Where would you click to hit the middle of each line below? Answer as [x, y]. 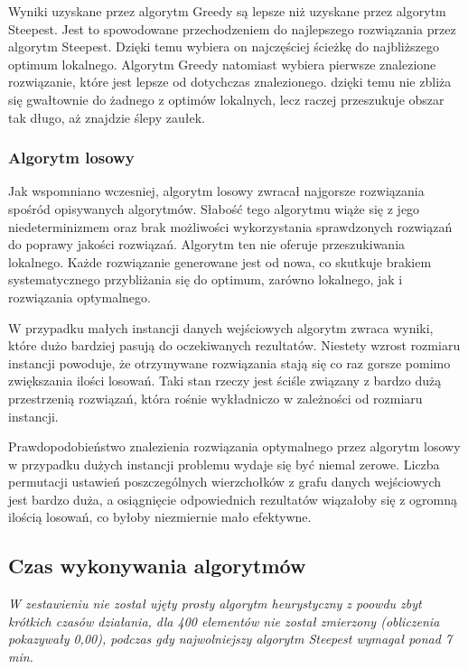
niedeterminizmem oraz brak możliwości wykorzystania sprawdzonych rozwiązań [230, 226]
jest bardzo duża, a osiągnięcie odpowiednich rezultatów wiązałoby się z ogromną [233, 499]
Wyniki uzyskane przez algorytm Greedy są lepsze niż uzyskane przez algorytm [227, 11]
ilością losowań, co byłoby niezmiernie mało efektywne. [160, 517]
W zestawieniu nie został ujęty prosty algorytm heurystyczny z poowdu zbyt [215, 604]
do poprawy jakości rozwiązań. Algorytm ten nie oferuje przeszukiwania [207, 244]
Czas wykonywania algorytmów [157, 566]
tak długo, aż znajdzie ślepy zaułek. [107, 117]
